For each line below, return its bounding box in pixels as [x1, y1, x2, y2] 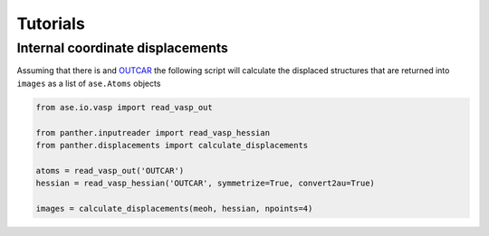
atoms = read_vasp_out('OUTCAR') [35, 165, 185, 175]
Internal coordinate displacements [16, 40, 228, 56]
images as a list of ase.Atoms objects [16, 78, 161, 89]
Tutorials [16, 14, 85, 33]
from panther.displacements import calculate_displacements [35, 140, 309, 150]
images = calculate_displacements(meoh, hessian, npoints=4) [35, 203, 313, 213]
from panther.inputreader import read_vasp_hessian [35, 127, 271, 137]
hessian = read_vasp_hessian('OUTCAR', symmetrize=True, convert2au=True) [35, 178, 376, 189]
